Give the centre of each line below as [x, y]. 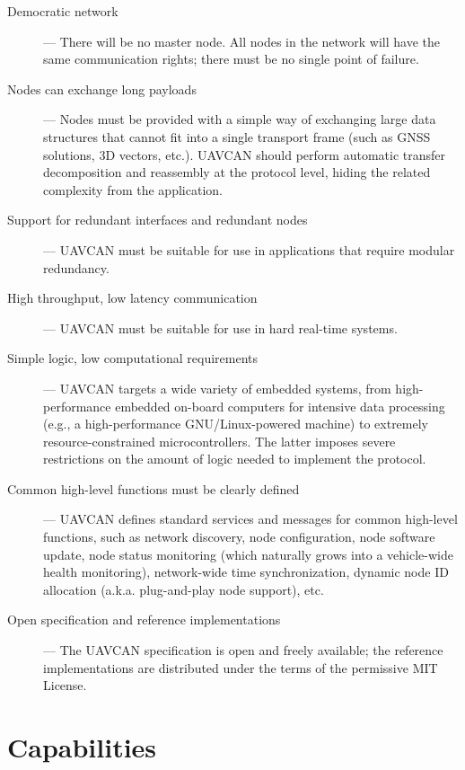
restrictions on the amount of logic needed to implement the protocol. [235, 459]
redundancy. [76, 267]
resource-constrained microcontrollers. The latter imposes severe [219, 441]
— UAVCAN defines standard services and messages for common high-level [250, 519]
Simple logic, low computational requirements [132, 358]
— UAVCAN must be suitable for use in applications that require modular [249, 249]
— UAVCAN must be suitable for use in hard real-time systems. [220, 327]
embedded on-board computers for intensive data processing [280, 406]
